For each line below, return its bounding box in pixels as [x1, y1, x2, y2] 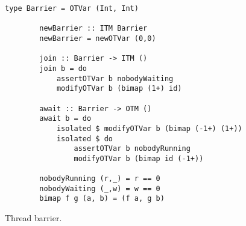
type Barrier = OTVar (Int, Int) [5, 4, 139, 13]
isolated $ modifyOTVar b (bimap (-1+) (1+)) [56, 124, 242, 133]
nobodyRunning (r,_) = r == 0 [39, 174, 160, 183]
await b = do [39, 114, 92, 123]
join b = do [39, 64, 87, 73]
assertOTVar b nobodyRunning [74, 144, 191, 153]
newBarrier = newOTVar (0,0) [39, 34, 156, 43]
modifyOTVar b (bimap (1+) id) [56, 84, 182, 93]
